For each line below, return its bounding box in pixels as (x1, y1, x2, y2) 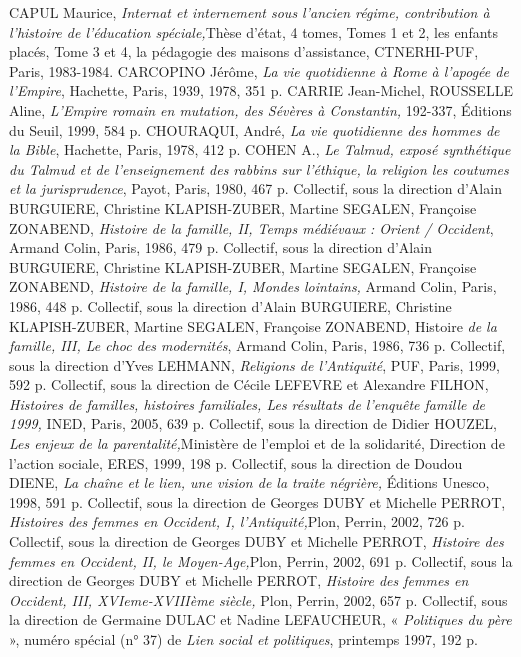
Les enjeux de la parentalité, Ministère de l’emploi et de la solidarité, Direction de (9, 433, 505, 454)
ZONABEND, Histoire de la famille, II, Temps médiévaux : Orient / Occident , (9, 217, 494, 238)
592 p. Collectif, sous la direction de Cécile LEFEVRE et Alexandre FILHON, (9, 374, 489, 395)
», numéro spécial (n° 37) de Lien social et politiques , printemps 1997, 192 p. (9, 629, 478, 649)
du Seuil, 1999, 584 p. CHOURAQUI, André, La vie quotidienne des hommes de (9, 119, 500, 140)
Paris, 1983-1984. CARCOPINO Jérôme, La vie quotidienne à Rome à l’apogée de (9, 60, 509, 81)
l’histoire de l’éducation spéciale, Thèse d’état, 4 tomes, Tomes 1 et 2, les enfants (9, 21, 499, 42)
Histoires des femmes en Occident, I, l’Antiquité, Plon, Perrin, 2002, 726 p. (9, 511, 465, 532)
